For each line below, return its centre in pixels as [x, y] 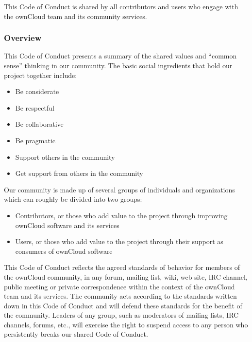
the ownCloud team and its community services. [76, 16]
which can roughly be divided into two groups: [73, 199]
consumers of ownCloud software [64, 251]
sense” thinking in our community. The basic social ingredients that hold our [118, 65]
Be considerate [37, 91]
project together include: [41, 75]
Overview [23, 38]
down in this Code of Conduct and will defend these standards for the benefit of [123, 305]
